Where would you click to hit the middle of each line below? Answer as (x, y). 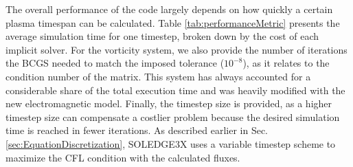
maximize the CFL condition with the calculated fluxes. (123, 157)
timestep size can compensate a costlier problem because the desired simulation (173, 116)
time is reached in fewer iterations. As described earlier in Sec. (137, 130)
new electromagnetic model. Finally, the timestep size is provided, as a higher (169, 103)
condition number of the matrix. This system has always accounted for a (158, 76)
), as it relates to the (286, 63)
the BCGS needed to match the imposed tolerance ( (115, 63)
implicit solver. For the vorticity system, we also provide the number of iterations (176, 49)
